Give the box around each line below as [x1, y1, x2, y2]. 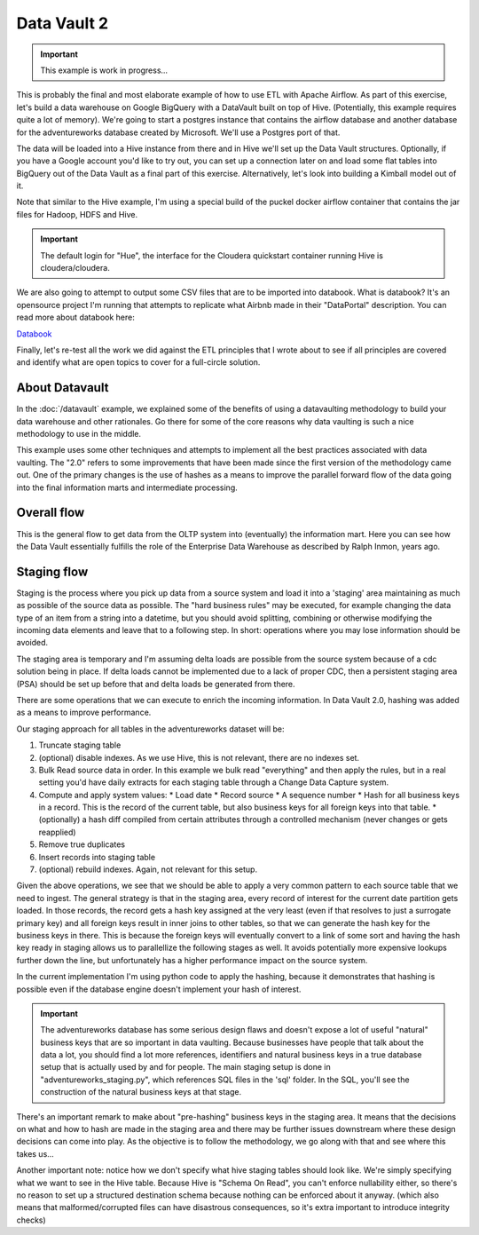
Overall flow [16, 505, 85, 520]
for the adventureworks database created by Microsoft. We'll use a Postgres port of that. [16, 127, 341, 138]
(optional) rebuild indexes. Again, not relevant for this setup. [38, 864, 257, 875]
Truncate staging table [38, 740, 122, 750]
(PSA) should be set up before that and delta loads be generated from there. [16, 678, 296, 689]
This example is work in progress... [40, 65, 169, 75]
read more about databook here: [16, 312, 135, 323]
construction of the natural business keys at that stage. [40, 1087, 242, 1097]
